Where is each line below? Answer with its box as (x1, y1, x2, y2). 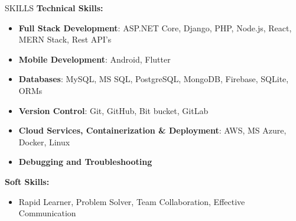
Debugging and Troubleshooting (18, 155, 152, 168)
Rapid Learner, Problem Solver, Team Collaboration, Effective (18, 195, 245, 207)
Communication (18, 207, 76, 219)
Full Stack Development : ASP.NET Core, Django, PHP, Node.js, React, (18, 21, 292, 34)
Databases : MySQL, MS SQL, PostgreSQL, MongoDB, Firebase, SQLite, (18, 73, 289, 85)
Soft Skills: (5, 175, 50, 187)
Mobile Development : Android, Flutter (18, 53, 171, 65)
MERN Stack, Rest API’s (18, 33, 112, 45)
